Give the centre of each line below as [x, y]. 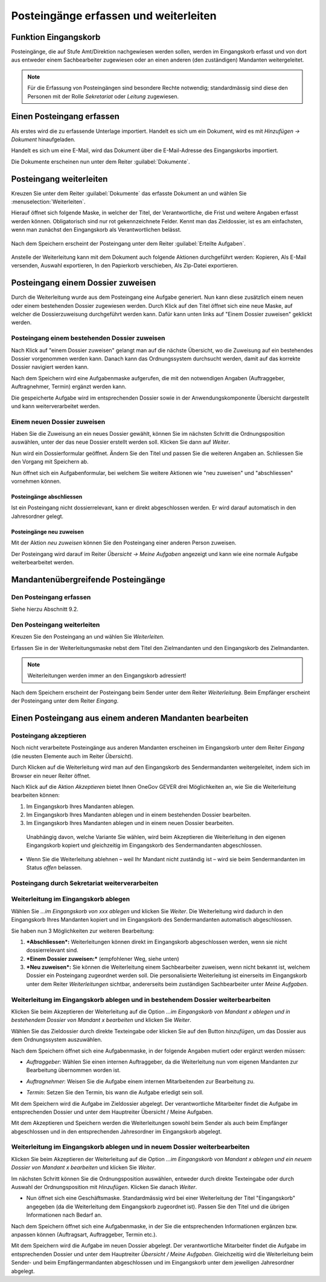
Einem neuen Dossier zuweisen [58, 421]
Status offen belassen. [54, 868]
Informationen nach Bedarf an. [64, 1215]
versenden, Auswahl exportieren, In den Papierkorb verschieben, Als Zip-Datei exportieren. [125, 266]
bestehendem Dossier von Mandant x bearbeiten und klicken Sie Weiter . [101, 1020]
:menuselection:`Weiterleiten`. [48, 202]
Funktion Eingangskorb [56, 37]
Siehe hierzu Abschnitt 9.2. [45, 609]
